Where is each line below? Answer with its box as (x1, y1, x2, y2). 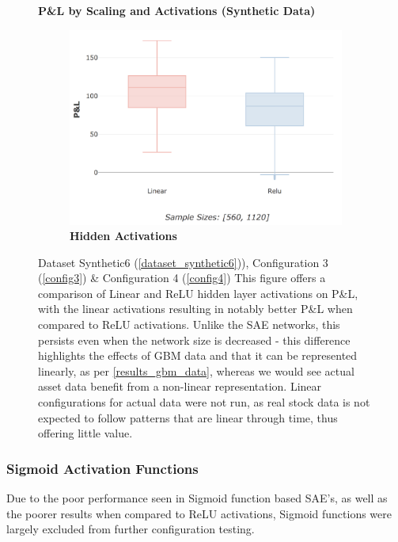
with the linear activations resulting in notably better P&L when (38, 300, 353, 317)
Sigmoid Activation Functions (6, 458, 199, 478)
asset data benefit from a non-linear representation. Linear (38, 378, 322, 395)
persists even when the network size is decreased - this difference (38, 331, 351, 348)
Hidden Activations (70, 227, 177, 244)
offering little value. (38, 425, 133, 441)
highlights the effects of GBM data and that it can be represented (38, 347, 358, 364)
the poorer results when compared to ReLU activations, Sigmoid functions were (6, 505, 392, 521)
